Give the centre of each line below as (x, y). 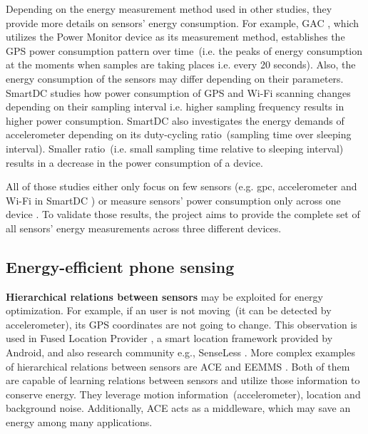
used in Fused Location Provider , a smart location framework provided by (169, 338)
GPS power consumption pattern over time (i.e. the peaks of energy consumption (184, 50)
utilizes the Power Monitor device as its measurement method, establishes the (175, 37)
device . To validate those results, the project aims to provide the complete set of (183, 214)
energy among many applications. (79, 422)
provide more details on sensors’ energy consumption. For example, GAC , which (183, 22)
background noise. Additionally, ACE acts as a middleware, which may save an (178, 408)
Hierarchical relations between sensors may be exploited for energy (164, 296)
